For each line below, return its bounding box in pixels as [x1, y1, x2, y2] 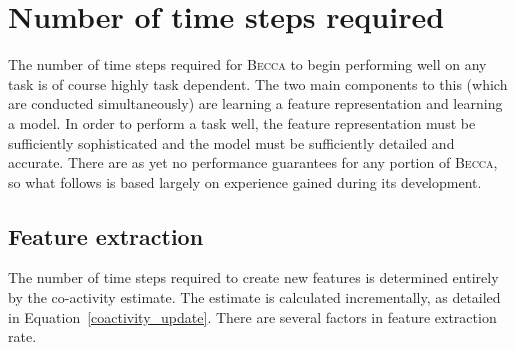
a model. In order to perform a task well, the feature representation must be [8, 112, 476, 133]
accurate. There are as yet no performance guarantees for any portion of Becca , [8, 152, 498, 173]
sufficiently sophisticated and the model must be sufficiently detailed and [8, 132, 455, 153]
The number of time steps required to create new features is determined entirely [8, 267, 499, 288]
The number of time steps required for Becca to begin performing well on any [8, 54, 487, 75]
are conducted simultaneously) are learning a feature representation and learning [8, 93, 503, 114]
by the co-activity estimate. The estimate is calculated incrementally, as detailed [8, 287, 501, 308]
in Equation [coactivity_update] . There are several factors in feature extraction [8, 306, 497, 327]
